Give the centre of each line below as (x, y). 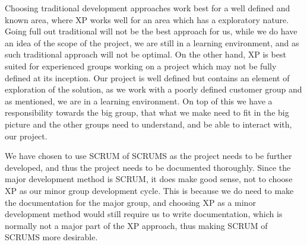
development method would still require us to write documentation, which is (144, 214)
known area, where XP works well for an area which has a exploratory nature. (147, 19)
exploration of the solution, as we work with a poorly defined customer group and (153, 89)
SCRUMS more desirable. (51, 237)
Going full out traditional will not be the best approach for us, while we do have (151, 31)
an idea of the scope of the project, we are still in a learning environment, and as (152, 42)
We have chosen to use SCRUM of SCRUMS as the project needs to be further (148, 156)
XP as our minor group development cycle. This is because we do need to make (149, 190)
